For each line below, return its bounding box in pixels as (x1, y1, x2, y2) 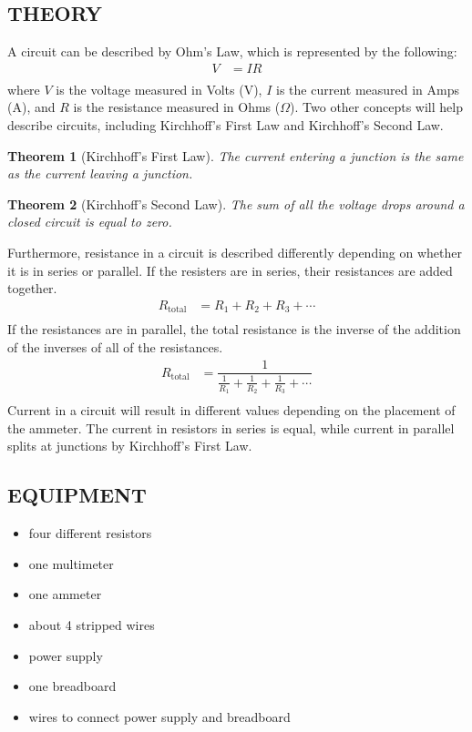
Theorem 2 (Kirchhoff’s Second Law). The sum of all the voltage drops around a (7, 194, 465, 213)
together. (7, 279, 57, 298)
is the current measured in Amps (276, 79, 460, 98)
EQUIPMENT (7, 481, 147, 509)
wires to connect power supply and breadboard (28, 707, 291, 726)
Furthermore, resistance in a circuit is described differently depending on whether (7, 243, 462, 262)
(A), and (7, 97, 56, 117)
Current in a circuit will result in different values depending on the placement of (7, 401, 456, 420)
